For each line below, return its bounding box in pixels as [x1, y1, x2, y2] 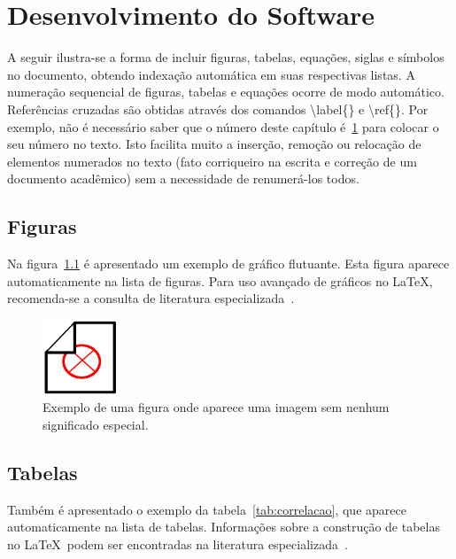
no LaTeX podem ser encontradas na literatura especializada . [7, 534, 348, 553]
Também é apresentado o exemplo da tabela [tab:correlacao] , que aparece [7, 500, 406, 518]
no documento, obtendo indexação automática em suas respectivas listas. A [7, 65, 415, 83]
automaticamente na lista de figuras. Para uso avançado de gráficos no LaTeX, [7, 271, 433, 290]
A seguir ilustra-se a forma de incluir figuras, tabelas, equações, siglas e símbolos [7, 48, 444, 66]
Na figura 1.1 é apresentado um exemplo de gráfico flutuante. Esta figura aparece [7, 254, 450, 273]
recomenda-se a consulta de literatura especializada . [7, 289, 295, 307]
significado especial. [43, 415, 149, 433]
